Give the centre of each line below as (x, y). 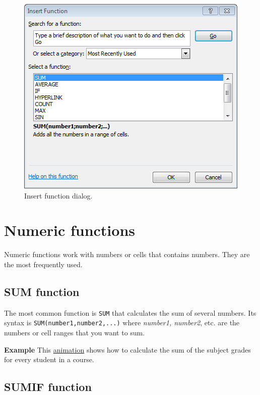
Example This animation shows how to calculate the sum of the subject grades (127, 349)
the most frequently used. (43, 264)
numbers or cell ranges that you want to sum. (75, 333)
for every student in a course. (49, 359)
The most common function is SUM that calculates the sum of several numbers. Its (130, 312)
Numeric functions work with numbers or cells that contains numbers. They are (127, 254)
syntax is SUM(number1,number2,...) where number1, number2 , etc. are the (122, 323)
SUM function (42, 291)
